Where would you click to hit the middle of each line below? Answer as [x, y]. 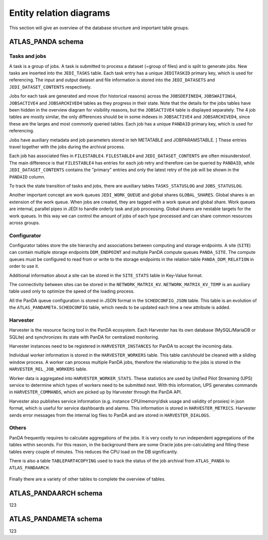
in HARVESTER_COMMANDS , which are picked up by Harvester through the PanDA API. [96, 392]
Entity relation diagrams [60, 13]
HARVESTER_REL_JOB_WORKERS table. [48, 369]
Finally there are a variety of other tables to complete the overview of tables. [87, 479]
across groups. [25, 223]
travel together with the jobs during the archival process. [67, 147]
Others [18, 428]
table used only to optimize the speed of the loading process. [72, 291]
